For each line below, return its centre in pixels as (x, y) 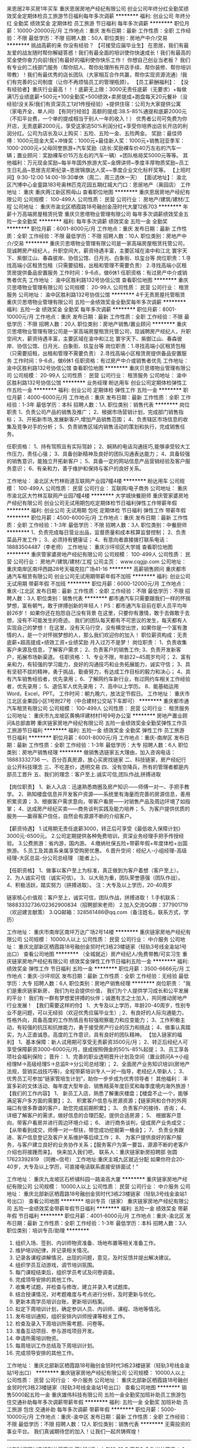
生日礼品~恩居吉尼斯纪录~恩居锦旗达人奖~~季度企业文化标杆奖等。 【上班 (96, 170)
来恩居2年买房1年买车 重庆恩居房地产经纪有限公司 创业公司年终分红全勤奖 (95, 9)
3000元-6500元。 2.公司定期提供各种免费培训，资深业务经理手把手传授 (93, 836)
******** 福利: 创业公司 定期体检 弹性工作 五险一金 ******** (108, 390)
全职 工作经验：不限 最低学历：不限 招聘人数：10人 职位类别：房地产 (99, 236)
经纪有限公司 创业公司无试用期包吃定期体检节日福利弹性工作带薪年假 (94, 503)
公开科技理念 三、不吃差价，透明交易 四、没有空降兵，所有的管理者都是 (97, 767)
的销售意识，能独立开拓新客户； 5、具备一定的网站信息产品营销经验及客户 (96, 461)
